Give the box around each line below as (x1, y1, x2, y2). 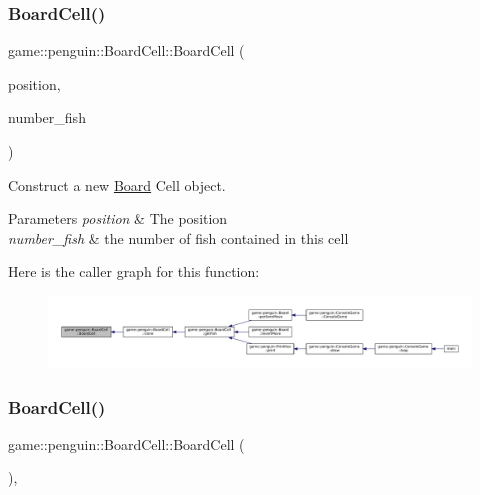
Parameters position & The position (8, 208, 228, 229)
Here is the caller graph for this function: (8, 261, 260, 282)
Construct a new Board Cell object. (8, 174, 226, 195)
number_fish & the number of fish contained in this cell (8, 227, 349, 248)
